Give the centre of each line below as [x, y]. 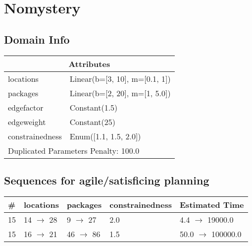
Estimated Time [212, 204]
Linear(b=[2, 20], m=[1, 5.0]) [120, 93]
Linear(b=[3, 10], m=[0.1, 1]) [120, 78]
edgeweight [27, 122]
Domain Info [37, 39]
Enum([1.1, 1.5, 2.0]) [105, 136]
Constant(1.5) [94, 107]
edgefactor [26, 107]
